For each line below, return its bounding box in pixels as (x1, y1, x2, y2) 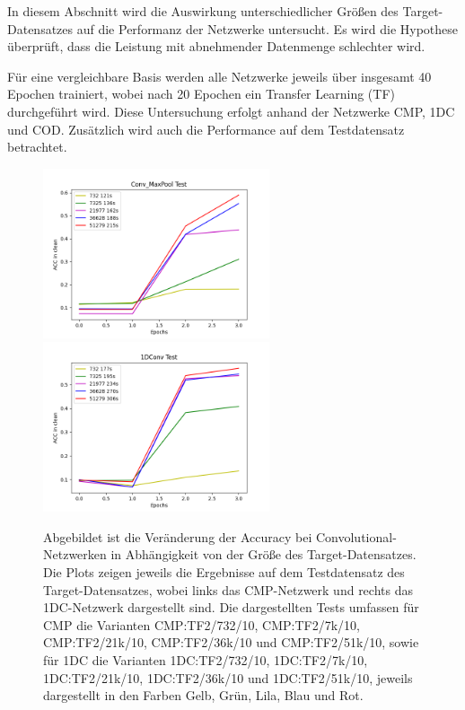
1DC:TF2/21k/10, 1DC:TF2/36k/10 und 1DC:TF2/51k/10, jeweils (43, 668, 413, 687)
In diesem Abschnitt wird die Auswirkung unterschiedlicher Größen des (7, 2, 399, 20)
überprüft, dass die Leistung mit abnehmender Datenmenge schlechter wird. (7, 37, 426, 56)
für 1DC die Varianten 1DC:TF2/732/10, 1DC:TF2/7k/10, (43, 651, 368, 670)
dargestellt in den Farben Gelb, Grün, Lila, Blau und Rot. (43, 686, 364, 705)
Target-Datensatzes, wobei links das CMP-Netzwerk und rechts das (43, 580, 413, 599)
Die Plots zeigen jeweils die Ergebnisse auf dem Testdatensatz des (43, 563, 405, 582)
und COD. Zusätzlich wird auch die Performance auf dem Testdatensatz (7, 119, 405, 138)
